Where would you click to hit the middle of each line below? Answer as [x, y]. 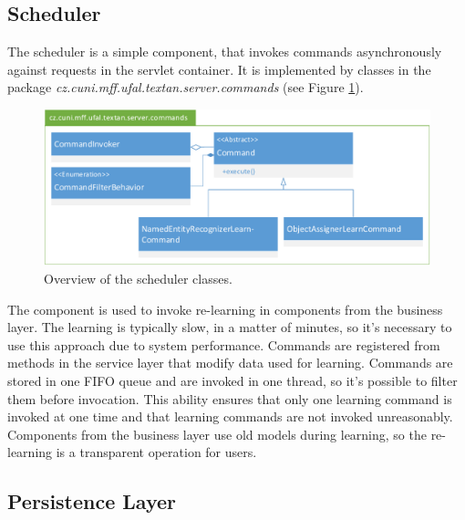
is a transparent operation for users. [156, 452]
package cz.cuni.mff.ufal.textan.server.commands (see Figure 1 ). [186, 87]
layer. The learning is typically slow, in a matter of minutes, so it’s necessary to [230, 327]
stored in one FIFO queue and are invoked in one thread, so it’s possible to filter [232, 380]
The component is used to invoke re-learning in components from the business [225, 309]
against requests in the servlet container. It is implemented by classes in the [219, 69]
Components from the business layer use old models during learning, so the [217, 434]
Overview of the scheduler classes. [138, 278]
